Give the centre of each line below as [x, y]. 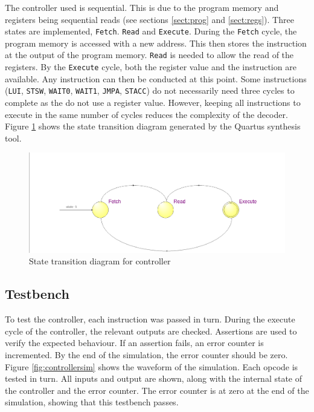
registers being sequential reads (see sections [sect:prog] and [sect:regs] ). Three [149, 19]
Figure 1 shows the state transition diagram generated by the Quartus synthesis [153, 126]
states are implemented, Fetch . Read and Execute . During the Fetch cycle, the [151, 31]
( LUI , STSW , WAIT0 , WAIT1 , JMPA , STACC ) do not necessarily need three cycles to [150, 90]
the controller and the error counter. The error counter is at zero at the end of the [157, 390]
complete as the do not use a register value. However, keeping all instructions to [153, 102]
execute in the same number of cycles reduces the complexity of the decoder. [146, 114]
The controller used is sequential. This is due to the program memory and [142, 7]
